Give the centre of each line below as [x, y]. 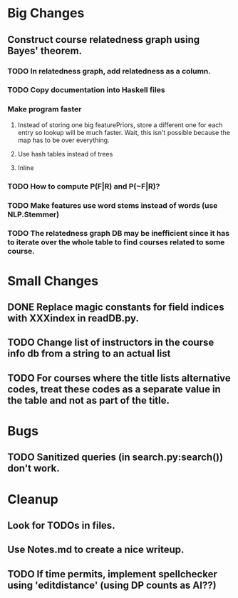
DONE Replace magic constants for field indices [116, 308]
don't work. [34, 468]
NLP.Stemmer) [33, 214]
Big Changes [46, 13]
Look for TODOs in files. [61, 525]
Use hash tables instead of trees [65, 154]
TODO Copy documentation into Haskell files [86, 90]
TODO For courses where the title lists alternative [119, 378]
